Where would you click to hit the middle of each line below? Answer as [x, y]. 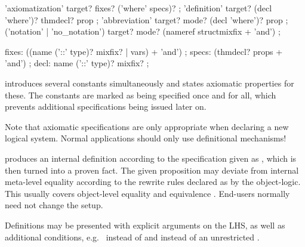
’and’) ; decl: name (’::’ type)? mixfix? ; [77, 63]
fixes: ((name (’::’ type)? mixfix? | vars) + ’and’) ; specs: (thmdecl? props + [144, 51]
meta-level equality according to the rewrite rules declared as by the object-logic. [153, 182]
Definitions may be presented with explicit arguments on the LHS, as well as [145, 225]
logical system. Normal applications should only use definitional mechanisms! [146, 138]
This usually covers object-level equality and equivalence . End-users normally [147, 193]
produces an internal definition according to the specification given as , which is [151, 158]
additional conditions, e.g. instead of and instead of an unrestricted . [132, 237]
